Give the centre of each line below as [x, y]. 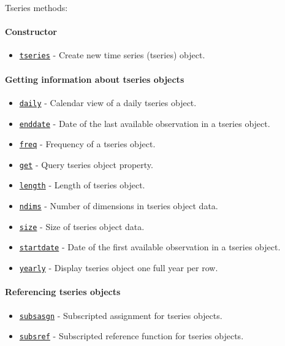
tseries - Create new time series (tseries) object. [112, 55]
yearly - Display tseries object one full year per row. [119, 268]
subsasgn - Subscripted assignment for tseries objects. [121, 315]
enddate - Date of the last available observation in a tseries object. [145, 123]
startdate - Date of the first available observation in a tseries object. [150, 247]
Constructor [31, 32]
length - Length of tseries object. [82, 185]
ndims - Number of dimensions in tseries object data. [119, 206]
